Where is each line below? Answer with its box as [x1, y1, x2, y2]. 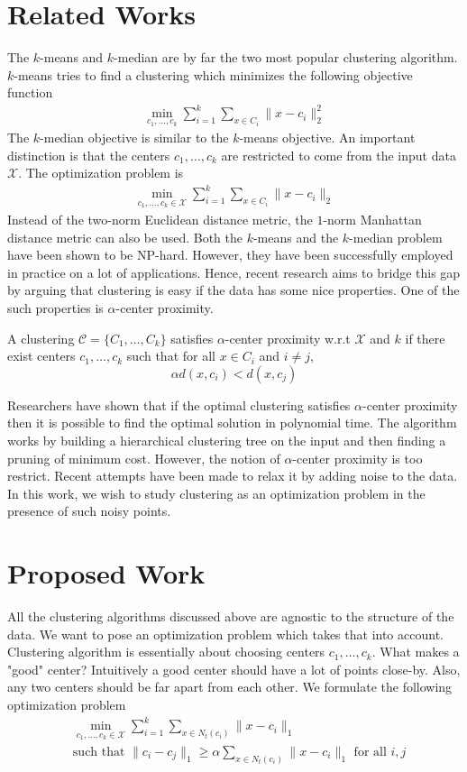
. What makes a [371, 642, 460, 661]
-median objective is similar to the [40, 128, 229, 147]
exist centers [7, 346, 76, 365]
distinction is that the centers [7, 145, 170, 164]
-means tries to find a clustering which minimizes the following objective [14, 65, 413, 84]
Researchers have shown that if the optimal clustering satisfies [7, 395, 351, 414]
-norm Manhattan [323, 210, 422, 228]
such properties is [7, 298, 104, 317]
